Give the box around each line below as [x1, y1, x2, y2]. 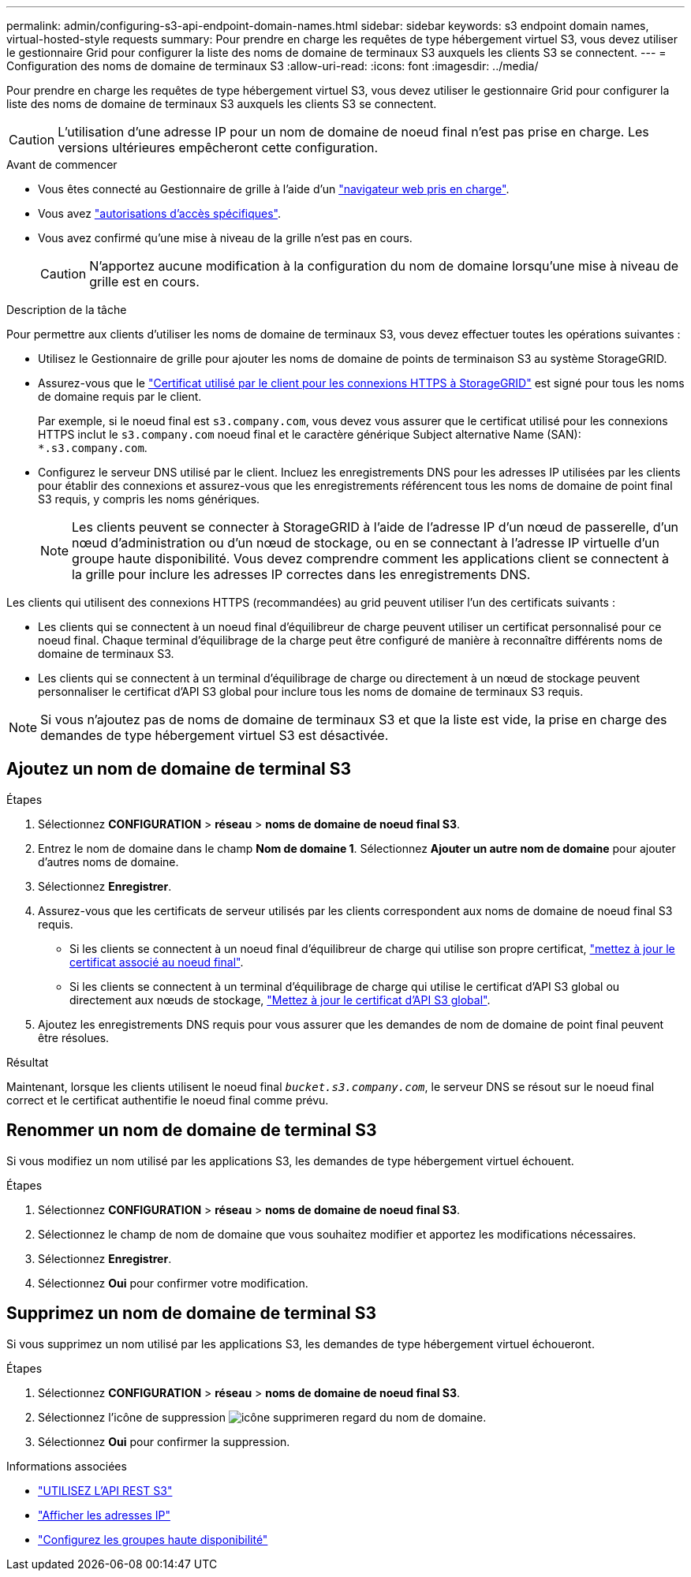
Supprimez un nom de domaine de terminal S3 [6, 1303, 377, 1324]
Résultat [6, 1055, 49, 1069]
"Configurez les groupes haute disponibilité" [38, 1532, 268, 1546]
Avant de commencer [6, 158, 118, 171]
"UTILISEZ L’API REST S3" [38, 1483, 173, 1497]
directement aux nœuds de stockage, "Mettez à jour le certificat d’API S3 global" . [69, 992, 491, 1007]
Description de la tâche [6, 303, 127, 316]
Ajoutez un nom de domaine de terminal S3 [6, 759, 352, 779]
